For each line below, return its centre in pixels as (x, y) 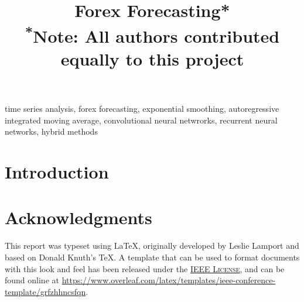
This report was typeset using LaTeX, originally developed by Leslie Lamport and (152, 246)
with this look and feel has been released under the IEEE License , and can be (145, 268)
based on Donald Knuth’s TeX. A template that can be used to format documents (152, 257)
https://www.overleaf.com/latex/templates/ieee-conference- (169, 280)
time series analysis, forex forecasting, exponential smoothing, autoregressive (142, 109)
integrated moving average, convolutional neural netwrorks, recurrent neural (141, 120)
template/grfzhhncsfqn (45, 291)
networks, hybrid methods (51, 131)
